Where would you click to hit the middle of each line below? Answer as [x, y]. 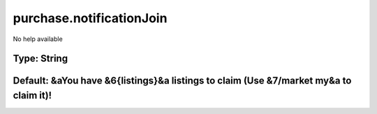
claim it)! [32, 95]
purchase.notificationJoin [90, 18]
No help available [38, 39]
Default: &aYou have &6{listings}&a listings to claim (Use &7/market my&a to [182, 81]
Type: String [40, 59]
